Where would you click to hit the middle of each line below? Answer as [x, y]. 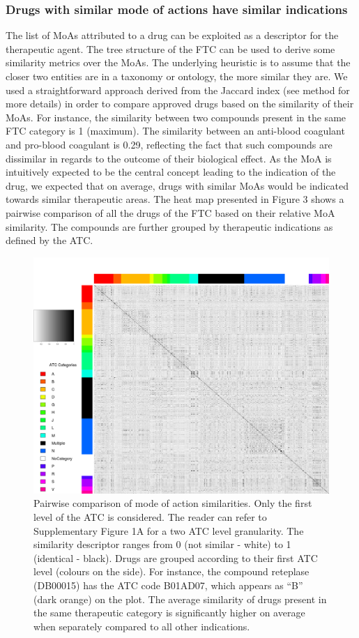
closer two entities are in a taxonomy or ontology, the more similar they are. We [177, 76]
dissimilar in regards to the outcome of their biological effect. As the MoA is [169, 158]
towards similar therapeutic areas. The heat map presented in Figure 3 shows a [175, 199]
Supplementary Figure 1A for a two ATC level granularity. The [169, 530]
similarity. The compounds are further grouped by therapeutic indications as [169, 226]
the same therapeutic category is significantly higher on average [169, 613]
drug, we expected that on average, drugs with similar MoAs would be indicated [177, 185]
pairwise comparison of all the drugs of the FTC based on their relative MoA [170, 212]
